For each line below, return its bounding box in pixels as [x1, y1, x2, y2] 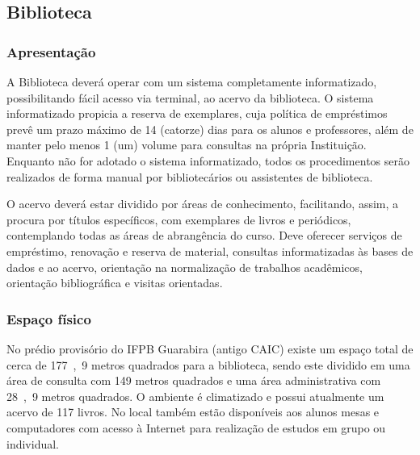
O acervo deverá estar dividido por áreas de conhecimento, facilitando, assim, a [6, 195, 399, 212]
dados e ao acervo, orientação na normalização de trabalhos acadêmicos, [6, 258, 363, 275]
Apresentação [6, 41, 96, 61]
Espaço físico [6, 308, 91, 328]
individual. [6, 435, 59, 452]
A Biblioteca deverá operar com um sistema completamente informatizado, [6, 73, 377, 90]
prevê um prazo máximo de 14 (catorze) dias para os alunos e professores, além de [6, 120, 414, 137]
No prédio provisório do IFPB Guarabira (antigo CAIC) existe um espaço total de [6, 340, 414, 357]
